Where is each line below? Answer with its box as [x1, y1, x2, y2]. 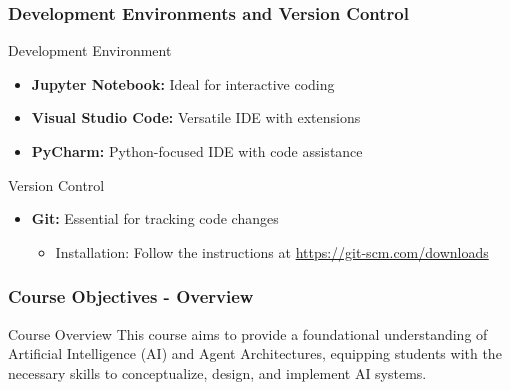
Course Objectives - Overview [8, 284, 254, 309]
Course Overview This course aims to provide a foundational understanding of [8, 323, 488, 344]
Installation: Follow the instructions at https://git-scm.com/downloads [55, 241, 489, 262]
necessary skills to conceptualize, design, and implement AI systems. [8, 362, 427, 383]
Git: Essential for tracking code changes [31, 208, 279, 229]
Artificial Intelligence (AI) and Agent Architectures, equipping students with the [8, 343, 502, 364]
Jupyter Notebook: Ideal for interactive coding [31, 73, 335, 94]
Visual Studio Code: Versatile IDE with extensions [31, 107, 361, 128]
